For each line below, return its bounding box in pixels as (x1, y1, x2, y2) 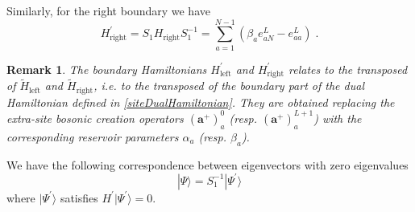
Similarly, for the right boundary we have (6, 2, 210, 18)
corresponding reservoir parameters (6, 128, 179, 145)
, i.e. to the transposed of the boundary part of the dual (93, 77, 364, 94)
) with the (313, 109, 362, 126)
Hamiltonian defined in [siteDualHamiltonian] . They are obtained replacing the (6, 93, 395, 110)
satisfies (60, 189, 98, 206)
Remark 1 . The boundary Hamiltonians (6, 60, 207, 77)
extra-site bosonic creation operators (6, 109, 184, 126)
